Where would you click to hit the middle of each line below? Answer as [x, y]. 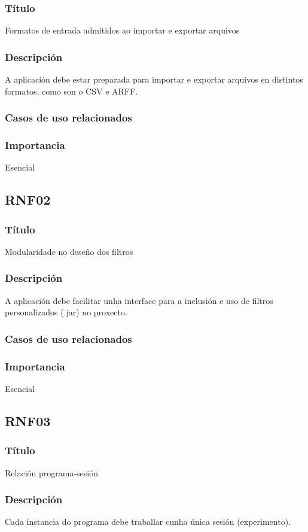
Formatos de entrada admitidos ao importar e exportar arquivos [122, 30]
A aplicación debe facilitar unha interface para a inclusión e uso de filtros [139, 300]
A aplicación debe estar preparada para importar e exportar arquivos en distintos [154, 79]
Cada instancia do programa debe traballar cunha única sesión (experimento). [148, 522]
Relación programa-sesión [51, 472]
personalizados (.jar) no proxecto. [66, 312]
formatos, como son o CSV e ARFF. [71, 91]
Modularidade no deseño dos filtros [69, 251]
